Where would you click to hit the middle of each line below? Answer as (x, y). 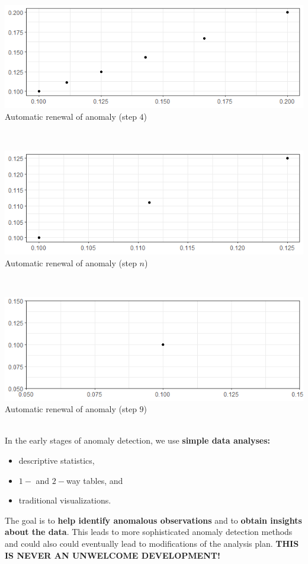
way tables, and (94, 480)
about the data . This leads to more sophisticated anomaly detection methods (149, 532)
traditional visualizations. (65, 500)
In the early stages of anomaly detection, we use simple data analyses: (138, 440)
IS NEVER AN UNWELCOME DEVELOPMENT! (113, 555)
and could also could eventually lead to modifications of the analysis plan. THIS (152, 543)
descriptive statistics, (57, 461)
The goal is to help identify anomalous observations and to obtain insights (153, 520)
